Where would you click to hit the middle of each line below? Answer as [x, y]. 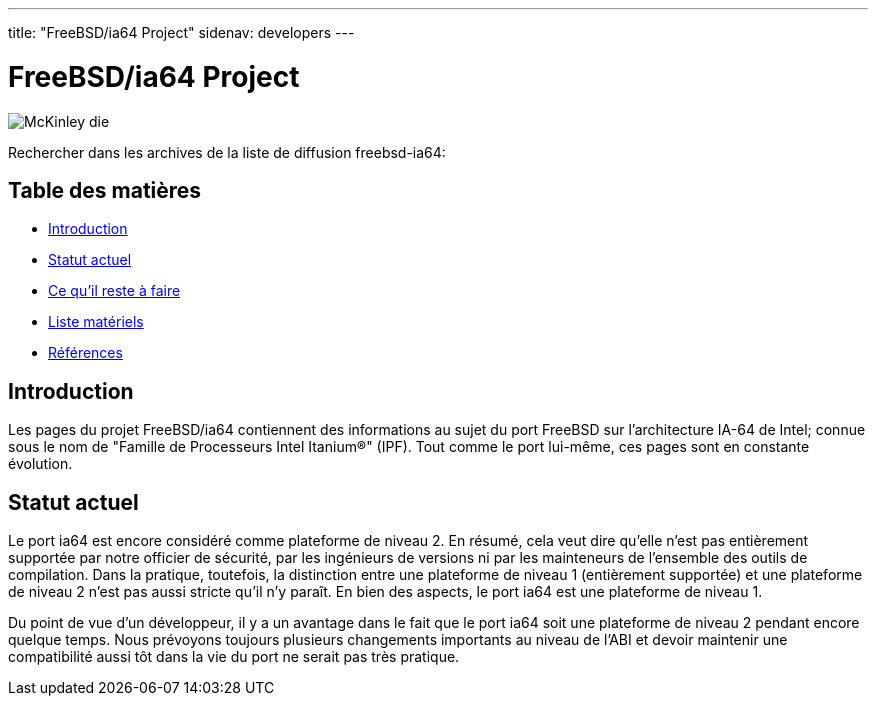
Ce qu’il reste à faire [114, 291]
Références [85, 353]
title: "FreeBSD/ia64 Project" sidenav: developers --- [181, 32]
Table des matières [105, 190]
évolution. [40, 464]
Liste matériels [96, 322]
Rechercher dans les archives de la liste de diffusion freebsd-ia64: [227, 152]
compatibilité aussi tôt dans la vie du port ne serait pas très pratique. [234, 657]
